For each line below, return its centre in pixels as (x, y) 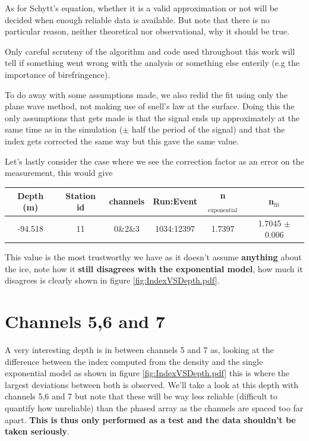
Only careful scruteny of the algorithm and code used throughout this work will (150, 51)
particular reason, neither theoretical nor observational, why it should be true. (147, 31)
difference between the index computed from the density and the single (134, 361)
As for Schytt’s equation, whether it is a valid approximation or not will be (142, 8)
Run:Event (175, 201)
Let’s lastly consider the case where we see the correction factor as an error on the (154, 161)
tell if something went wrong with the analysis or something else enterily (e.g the (152, 63)
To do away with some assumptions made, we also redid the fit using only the (146, 94)
